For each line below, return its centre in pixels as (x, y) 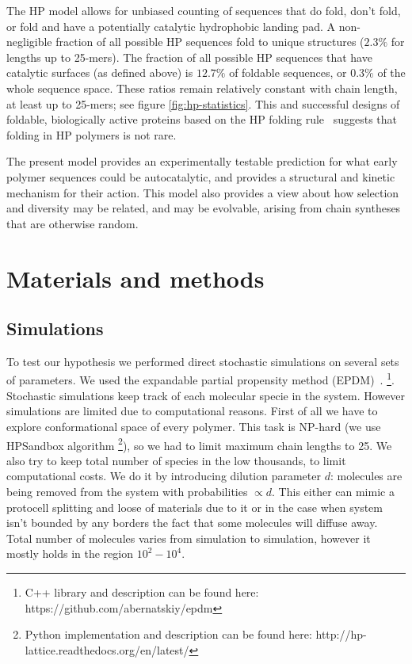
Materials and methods (135, 278)
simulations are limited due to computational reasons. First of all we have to (192, 411)
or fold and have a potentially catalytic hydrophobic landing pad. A (171, 26)
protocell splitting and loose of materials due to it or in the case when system (195, 507)
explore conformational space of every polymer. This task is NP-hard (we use (194, 426)
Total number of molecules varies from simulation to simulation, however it (189, 538)
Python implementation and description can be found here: (168, 634)
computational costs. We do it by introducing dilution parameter (164, 476)
